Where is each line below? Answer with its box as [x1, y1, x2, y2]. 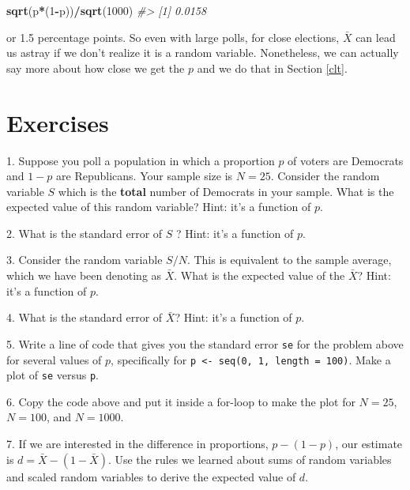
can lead [355, 28, 396, 45]
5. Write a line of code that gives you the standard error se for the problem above [6, 335, 404, 352]
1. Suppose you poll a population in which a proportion [6, 152, 275, 168]
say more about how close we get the [6, 59, 185, 76]
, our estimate [335, 435, 403, 451]
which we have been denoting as [6, 267, 162, 284]
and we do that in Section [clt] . [197, 59, 348, 76]
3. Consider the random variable [6, 251, 163, 268]
